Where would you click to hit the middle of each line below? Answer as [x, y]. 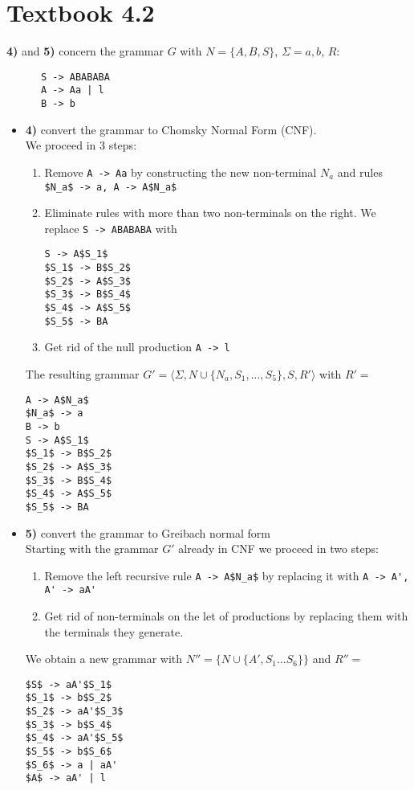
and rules [360, 172]
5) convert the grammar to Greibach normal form [148, 532]
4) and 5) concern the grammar [85, 51]
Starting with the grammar [92, 548]
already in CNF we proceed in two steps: [278, 548]
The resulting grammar [82, 374]
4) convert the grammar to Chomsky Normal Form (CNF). [171, 129]
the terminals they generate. [114, 631]
